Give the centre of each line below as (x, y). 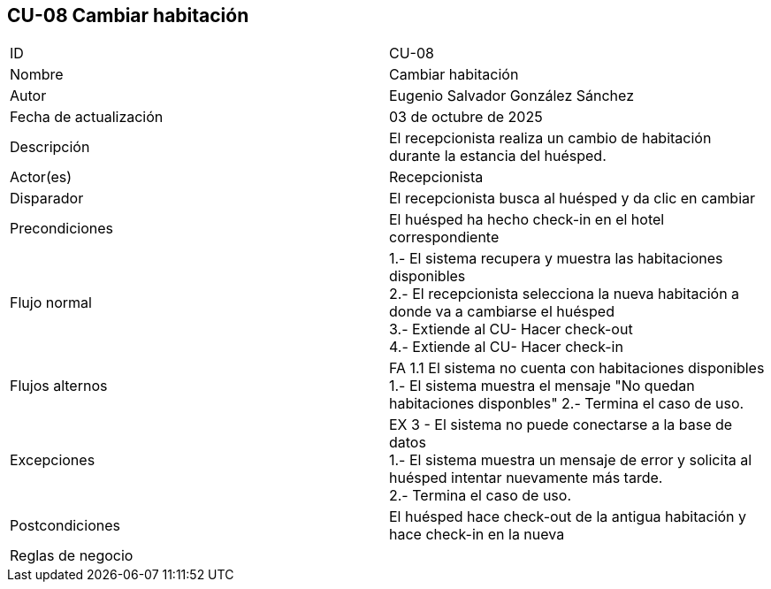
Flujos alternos (59, 386)
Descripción (50, 147)
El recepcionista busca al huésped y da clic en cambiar (573, 199)
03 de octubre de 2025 (466, 117)
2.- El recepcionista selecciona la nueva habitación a (565, 294)
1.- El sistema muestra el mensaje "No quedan (542, 386)
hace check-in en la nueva (477, 535)
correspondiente (444, 237)
